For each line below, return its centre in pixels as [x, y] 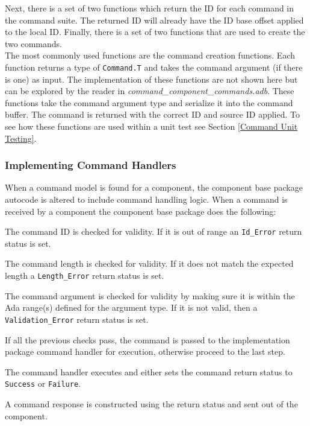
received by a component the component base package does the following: [141, 211]
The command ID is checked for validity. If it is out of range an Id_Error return [153, 231]
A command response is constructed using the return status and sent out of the [151, 403]
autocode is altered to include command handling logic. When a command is [146, 199]
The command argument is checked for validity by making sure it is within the [150, 295]
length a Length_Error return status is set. [85, 275]
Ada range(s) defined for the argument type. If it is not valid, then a [131, 307]
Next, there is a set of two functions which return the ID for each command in [150, 8]
